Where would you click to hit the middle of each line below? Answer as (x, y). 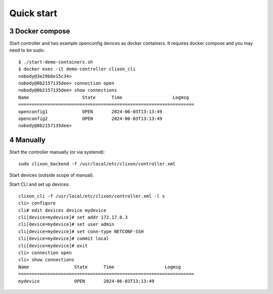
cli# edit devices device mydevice (62, 210)
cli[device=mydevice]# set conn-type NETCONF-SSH (81, 231)
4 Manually (27, 140)
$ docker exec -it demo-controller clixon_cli (77, 69)
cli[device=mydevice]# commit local (64, 239)
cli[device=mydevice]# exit (53, 246)
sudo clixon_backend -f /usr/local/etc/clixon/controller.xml (97, 164)
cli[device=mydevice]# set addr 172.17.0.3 (73, 217)
